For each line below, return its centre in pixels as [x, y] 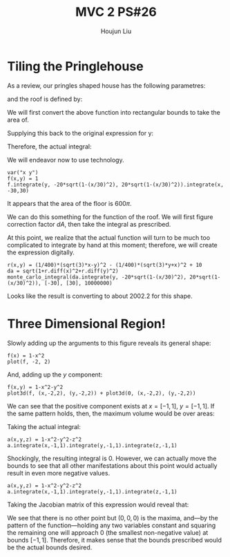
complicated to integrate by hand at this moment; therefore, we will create [112, 245]
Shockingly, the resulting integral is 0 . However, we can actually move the [112, 458]
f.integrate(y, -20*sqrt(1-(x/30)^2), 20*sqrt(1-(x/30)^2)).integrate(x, [116, 185]
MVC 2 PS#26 [116, 12]
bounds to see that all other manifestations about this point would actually [112, 465]
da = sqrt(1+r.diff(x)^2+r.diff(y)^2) [63, 271]
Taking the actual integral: [44, 426]
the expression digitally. [41, 252]
